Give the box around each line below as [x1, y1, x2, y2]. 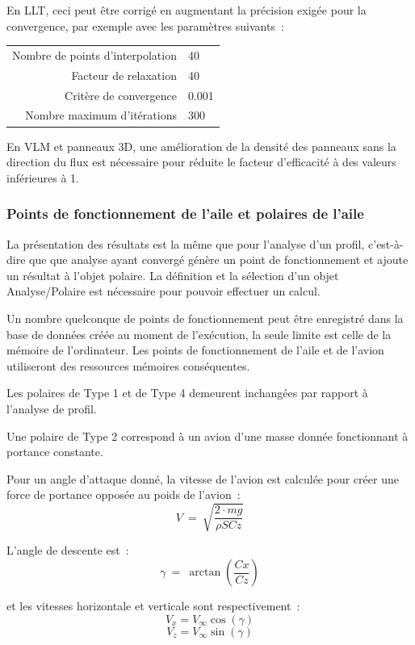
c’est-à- [368, 235, 404, 252]
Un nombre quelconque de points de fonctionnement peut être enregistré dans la [6, 309, 404, 326]
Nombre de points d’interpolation [12, 46, 177, 63]
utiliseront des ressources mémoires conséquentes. [6, 357, 250, 374]
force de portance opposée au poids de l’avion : [6, 486, 241, 503]
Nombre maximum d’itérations [25, 107, 177, 124]
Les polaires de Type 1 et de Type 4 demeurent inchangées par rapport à [6, 384, 368, 401]
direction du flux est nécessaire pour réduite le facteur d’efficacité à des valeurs [6, 153, 396, 170]
